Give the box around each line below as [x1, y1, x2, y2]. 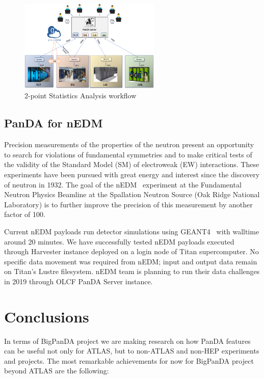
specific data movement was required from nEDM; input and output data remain [4, 256, 257, 266]
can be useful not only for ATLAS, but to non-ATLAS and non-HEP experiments [4, 345, 259, 356]
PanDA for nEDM [4, 115, 103, 131]
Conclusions [4, 306, 89, 327]
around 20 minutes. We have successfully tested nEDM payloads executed [4, 236, 234, 247]
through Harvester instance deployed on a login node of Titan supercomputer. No [4, 246, 259, 257]
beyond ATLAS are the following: [4, 365, 109, 376]
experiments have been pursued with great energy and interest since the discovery [4, 169, 260, 180]
